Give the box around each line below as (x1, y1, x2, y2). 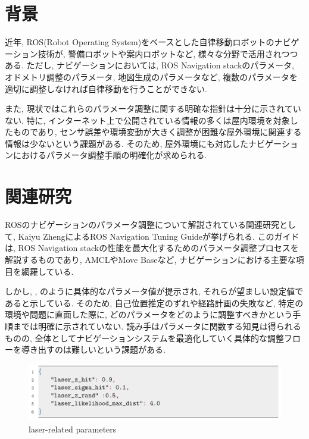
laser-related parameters (29, 422, 117, 435)
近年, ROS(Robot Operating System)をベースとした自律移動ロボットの (5, 36, 274, 48)
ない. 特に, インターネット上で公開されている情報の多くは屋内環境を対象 (5, 114, 290, 126)
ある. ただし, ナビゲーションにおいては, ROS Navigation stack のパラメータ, (5, 59, 294, 71)
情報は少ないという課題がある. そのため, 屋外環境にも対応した (5, 137, 249, 149)
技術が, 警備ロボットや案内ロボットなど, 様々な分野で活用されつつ (38, 47, 298, 59)
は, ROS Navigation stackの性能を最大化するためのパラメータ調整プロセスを (5, 242, 299, 254)
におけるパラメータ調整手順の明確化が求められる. (13, 149, 207, 161)
